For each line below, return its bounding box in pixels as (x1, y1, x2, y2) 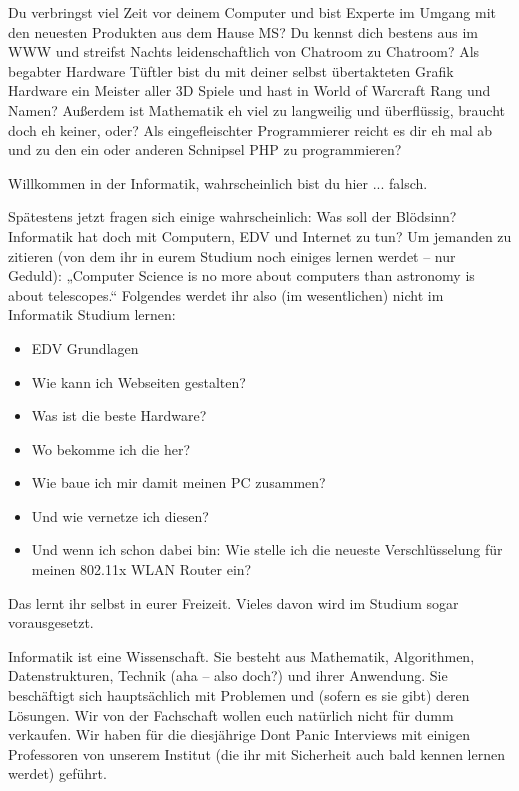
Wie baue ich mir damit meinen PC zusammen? (31, 472, 326, 493)
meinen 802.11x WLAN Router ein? (31, 559, 252, 580)
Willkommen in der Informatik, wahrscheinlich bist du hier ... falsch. (8, 172, 428, 193)
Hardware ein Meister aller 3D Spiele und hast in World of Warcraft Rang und (8, 80, 491, 101)
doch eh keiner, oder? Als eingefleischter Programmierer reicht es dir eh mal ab (8, 119, 493, 140)
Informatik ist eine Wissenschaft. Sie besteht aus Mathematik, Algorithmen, (8, 645, 475, 666)
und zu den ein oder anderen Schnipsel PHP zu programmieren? (8, 139, 402, 160)
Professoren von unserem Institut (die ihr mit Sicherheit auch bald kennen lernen (8, 743, 505, 764)
